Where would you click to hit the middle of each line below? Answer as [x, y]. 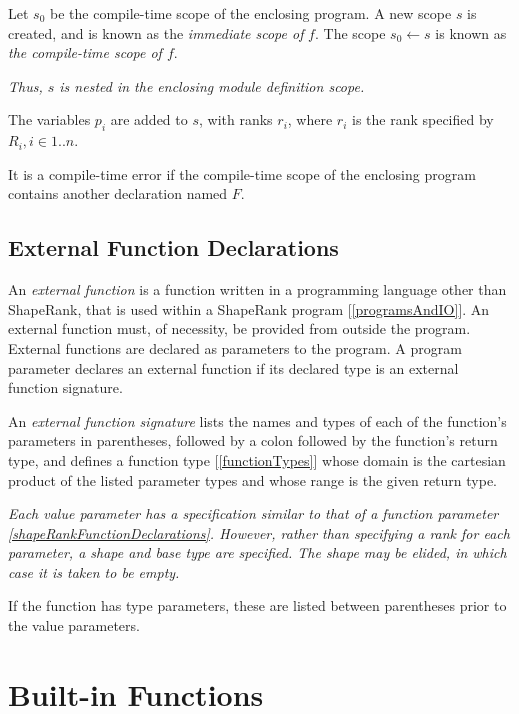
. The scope [350, 32]
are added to [149, 119]
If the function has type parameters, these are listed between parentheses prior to [257, 605]
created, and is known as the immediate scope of [156, 32]
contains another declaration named [118, 193]
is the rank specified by [422, 119]
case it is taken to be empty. [94, 571]
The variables [49, 119]
